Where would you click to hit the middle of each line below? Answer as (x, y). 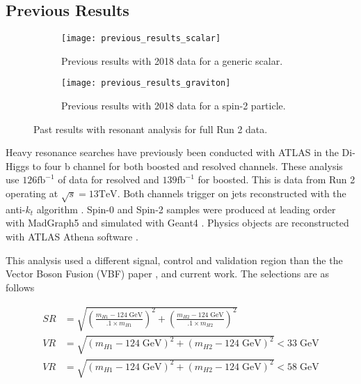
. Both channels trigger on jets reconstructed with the (232, 193)
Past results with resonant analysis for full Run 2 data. (151, 129)
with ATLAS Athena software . (72, 237)
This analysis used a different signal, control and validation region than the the (174, 260)
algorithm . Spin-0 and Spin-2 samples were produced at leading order (186, 209)
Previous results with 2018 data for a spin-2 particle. (174, 106)
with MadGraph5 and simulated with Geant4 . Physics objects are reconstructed (177, 223)
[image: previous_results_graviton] (146, 83)
